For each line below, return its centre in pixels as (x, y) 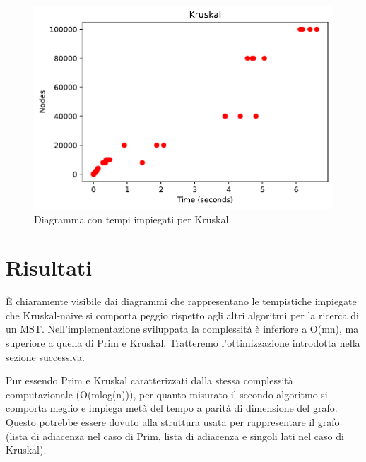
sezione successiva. (45, 356)
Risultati (49, 267)
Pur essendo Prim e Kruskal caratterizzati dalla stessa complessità (149, 380)
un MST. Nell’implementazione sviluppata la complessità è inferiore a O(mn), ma (182, 329)
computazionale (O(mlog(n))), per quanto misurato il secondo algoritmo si (167, 394)
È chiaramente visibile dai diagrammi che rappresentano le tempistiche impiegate (181, 301)
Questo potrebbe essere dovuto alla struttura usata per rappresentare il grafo (173, 422)
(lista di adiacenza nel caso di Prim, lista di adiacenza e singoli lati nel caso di (175, 436)
